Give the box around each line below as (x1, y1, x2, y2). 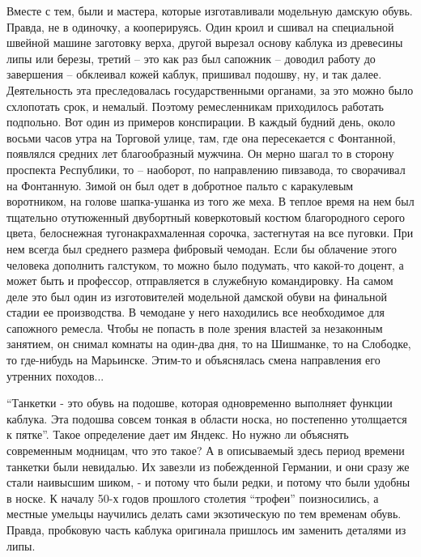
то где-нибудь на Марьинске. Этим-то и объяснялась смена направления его (6, 351, 381, 368)
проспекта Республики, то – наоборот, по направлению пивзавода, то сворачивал (6, 160, 406, 177)
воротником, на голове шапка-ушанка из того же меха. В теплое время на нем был (6, 193, 415, 210)
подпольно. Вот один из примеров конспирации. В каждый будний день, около (6, 113, 396, 130)
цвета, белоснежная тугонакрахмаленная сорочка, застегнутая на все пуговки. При (6, 224, 414, 241)
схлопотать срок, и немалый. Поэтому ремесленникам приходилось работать (6, 97, 384, 114)
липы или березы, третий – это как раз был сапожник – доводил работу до (6, 49, 376, 66)
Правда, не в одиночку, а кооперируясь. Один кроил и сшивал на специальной (6, 18, 394, 35)
